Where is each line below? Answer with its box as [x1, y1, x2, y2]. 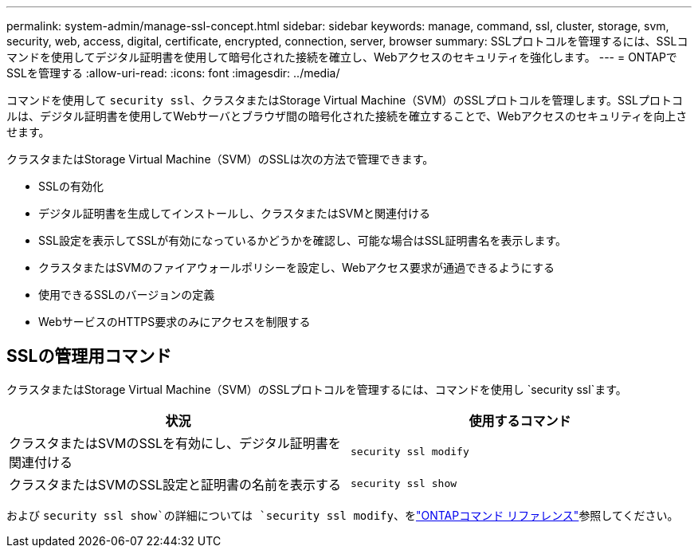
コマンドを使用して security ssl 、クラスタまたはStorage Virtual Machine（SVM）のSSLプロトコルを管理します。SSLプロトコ [6, 93, 683, 107]
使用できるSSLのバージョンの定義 [38, 288, 215, 301]
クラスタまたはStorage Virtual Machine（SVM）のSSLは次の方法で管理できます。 [6, 152, 434, 166]
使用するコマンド [469, 412, 571, 429]
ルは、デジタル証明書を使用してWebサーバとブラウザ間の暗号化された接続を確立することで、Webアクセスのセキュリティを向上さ [6, 109, 688, 123]
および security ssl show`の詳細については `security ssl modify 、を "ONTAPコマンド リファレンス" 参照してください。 [6, 508, 679, 522]
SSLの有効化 [38, 179, 104, 193]
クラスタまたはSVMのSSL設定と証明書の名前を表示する [9, 476, 342, 493]
